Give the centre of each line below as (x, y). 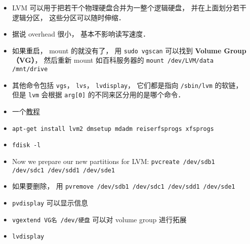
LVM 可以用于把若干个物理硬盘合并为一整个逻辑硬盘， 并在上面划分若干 (129, 7)
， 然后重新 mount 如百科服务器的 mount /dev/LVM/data (124, 60)
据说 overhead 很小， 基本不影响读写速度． (81, 34)
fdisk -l (26, 145)
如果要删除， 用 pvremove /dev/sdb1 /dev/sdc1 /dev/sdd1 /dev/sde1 (124, 186)
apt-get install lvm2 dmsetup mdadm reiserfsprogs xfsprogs (113, 129)
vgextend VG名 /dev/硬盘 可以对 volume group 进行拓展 (99, 219)
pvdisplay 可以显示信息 (50, 202)
